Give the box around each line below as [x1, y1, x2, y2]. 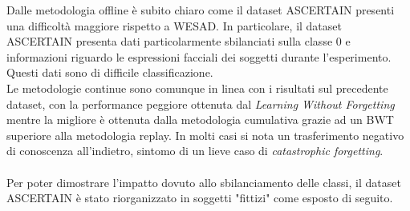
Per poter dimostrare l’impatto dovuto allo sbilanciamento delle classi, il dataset [6, 173, 401, 190]
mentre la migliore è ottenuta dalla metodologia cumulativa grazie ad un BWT [6, 111, 394, 128]
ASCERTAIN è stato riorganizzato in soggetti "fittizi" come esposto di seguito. [6, 189, 393, 206]
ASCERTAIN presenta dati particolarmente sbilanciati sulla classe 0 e [6, 33, 351, 50]
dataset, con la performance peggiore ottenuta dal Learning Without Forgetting [6, 95, 395, 112]
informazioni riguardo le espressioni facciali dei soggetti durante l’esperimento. [6, 48, 392, 65]
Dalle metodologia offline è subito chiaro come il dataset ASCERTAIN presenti [6, 2, 395, 18]
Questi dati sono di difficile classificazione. [6, 64, 213, 81]
